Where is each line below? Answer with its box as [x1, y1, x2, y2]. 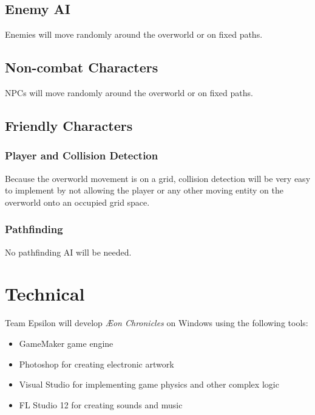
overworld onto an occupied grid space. [5, 195, 150, 208]
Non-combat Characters [5, 58, 158, 77]
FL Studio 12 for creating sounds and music [19, 398, 183, 411]
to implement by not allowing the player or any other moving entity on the [5, 184, 284, 197]
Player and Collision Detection [5, 148, 158, 163]
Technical [5, 281, 85, 306]
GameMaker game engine [19, 337, 113, 349]
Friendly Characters [5, 116, 133, 134]
